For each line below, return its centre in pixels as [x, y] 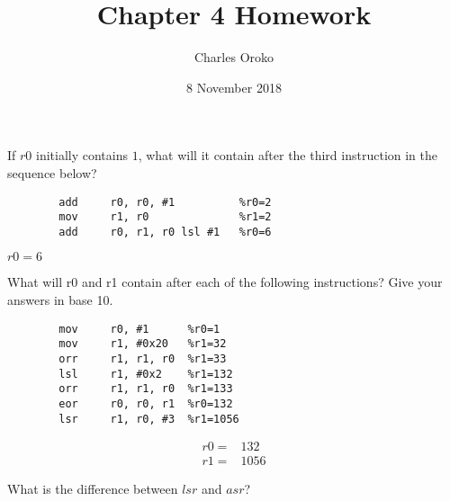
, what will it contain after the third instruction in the [288, 155]
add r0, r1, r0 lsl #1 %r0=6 [165, 232]
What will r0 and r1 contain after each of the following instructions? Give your [225, 282]
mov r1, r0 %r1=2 [165, 217]
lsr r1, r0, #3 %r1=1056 [149, 419]
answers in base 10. [60, 300]
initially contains [81, 155]
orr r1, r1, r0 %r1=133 [146, 389]
